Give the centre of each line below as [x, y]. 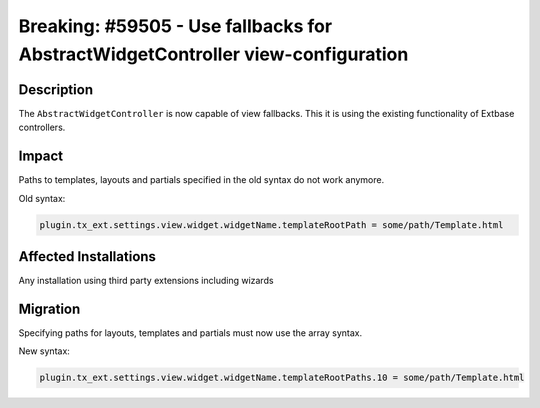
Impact [41, 156]
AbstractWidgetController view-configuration [213, 54]
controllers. [42, 127]
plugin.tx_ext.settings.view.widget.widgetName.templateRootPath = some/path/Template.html [271, 224]
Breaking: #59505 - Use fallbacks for [175, 26]
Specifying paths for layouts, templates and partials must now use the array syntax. [190, 332]
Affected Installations [87, 256]
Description [56, 89]
